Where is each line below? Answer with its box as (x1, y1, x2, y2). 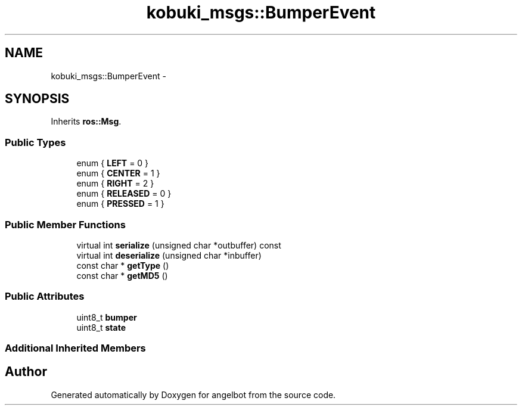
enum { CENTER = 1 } (76, 168, 160, 179)
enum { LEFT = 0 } (76, 158, 149, 169)
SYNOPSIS (5, 91, 70, 107)
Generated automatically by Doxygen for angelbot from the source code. (51, 389, 336, 400)
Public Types (5, 136, 66, 148)
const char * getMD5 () (76, 270, 168, 281)
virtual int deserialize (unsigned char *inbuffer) (76, 250, 262, 260)
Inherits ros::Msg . (51, 116, 122, 127)
